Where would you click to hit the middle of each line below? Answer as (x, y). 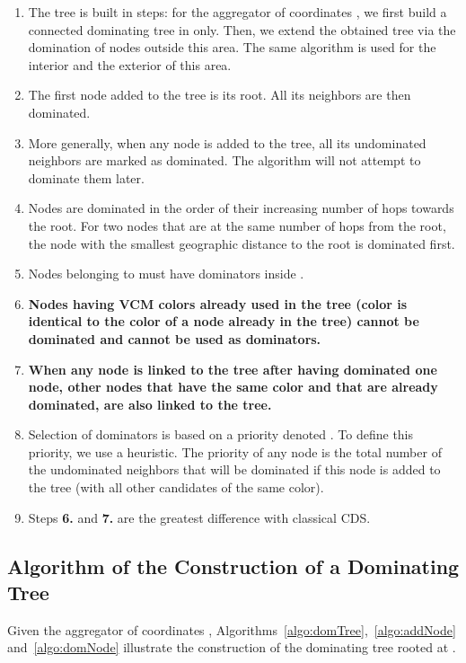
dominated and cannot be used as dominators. (175, 338)
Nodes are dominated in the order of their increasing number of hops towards (241, 208)
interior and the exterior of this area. (130, 64)
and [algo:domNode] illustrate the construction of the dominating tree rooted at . (232, 647)
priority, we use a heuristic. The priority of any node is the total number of (235, 451)
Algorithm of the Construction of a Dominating (233, 566)
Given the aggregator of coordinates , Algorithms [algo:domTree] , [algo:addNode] (232, 629)
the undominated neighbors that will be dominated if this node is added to (234, 469)
